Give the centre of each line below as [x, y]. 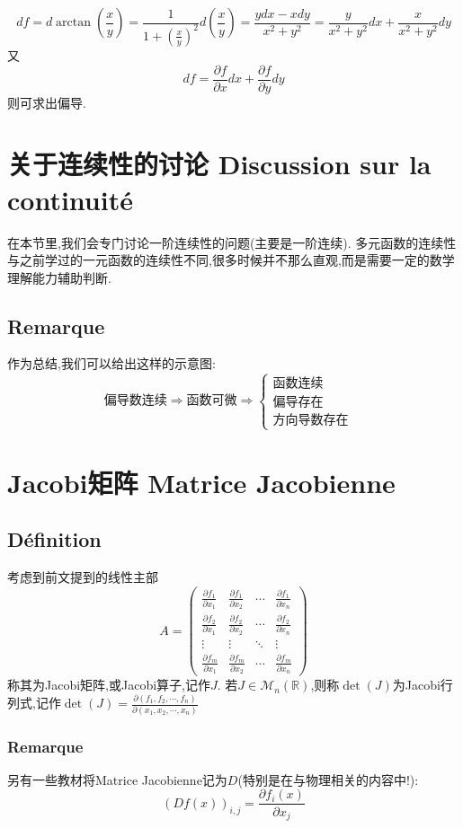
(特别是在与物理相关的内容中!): [328, 779]
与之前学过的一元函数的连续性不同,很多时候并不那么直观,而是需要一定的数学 [231, 260]
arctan [74, 22]
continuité [70, 199]
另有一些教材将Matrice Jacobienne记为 [117, 779]
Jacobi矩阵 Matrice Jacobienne [201, 482]
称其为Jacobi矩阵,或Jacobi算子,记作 [109, 685]
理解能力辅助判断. [59, 277]
